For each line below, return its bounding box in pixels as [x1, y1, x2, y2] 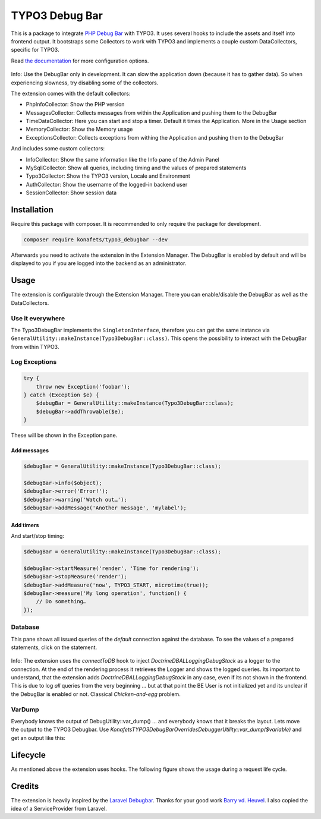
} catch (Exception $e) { [23, 392, 99, 398]
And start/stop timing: [11, 533, 65, 540]
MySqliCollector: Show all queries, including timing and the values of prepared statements [26, 164, 247, 172]
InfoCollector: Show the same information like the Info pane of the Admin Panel [26, 156, 219, 163]
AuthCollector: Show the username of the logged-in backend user [26, 181, 188, 188]
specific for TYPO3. [11, 46, 59, 53]
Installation [11, 205, 53, 215]
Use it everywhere [11, 314, 65, 322]
